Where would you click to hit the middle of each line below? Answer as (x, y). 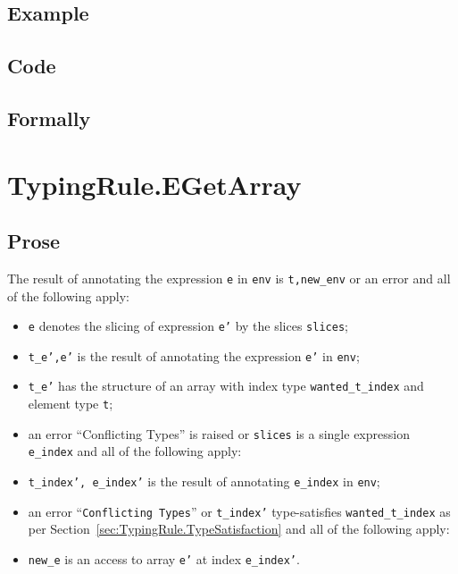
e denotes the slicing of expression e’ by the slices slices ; (188, 326)
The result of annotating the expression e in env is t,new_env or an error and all (229, 278)
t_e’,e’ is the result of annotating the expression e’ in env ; (194, 355)
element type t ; (71, 404)
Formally (49, 118)
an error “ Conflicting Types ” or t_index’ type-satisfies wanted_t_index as (239, 511)
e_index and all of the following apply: (135, 451)
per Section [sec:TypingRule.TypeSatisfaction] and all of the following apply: (239, 529)
